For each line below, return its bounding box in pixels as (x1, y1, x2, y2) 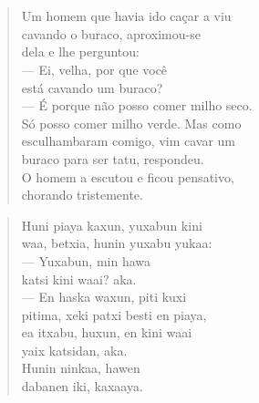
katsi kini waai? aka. (21, 269, 137, 288)
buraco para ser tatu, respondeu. (21, 149, 204, 168)
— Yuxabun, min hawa (21, 251, 150, 270)
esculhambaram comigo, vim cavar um (21, 131, 236, 150)
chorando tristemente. (21, 185, 143, 204)
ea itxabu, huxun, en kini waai (21, 323, 192, 342)
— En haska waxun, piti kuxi (21, 287, 187, 306)
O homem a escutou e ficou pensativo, (21, 167, 234, 186)
